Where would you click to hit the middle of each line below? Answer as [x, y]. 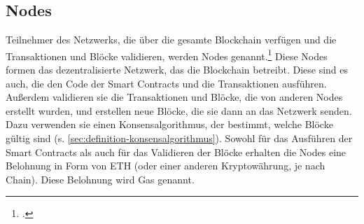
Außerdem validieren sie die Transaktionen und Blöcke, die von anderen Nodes [174, 97]
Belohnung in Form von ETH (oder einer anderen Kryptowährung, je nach [166, 166]
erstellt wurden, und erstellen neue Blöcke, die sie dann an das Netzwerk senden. [179, 110]
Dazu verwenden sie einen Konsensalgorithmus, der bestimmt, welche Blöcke [169, 124]
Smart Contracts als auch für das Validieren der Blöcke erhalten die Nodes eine [176, 152]
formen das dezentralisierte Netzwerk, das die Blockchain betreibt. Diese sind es [177, 70]
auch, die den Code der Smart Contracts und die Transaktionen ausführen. [166, 83]
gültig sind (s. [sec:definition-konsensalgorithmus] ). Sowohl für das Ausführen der [179, 138]
